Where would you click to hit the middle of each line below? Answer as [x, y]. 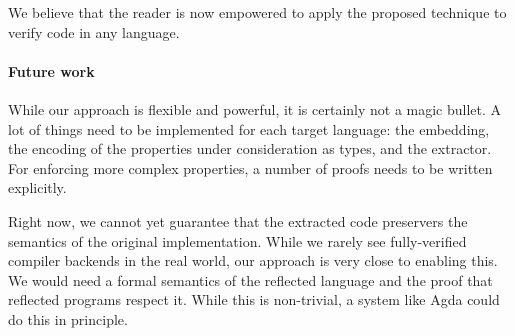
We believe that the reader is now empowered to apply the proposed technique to [257, 12]
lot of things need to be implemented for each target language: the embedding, [249, 128]
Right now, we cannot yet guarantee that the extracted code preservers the [238, 220]
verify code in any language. [94, 31]
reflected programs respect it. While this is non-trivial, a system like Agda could [254, 299]
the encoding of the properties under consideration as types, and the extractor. [250, 148]
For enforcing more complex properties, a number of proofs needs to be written [250, 167]
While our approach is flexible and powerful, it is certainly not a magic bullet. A [255, 108]
